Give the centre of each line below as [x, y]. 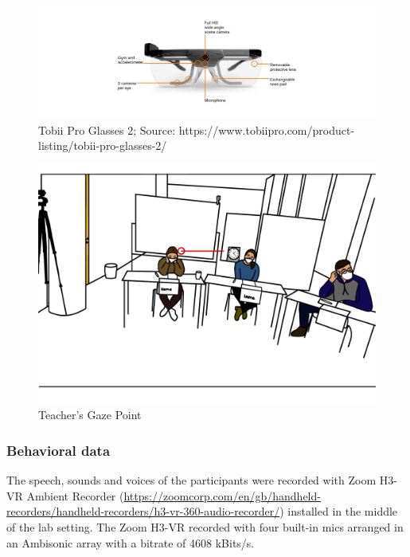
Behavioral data [59, 450]
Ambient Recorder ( [75, 495]
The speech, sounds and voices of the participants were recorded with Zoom [191, 480]
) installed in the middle [339, 511]
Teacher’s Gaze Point [90, 415]
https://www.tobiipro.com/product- [267, 129]
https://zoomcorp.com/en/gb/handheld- [222, 495]
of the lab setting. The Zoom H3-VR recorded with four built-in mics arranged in [205, 526]
